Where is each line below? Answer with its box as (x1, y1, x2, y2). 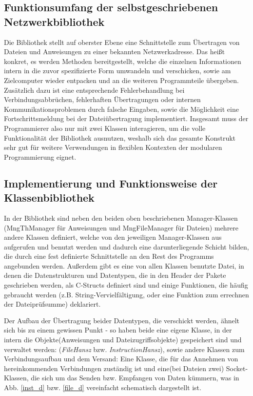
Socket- (226, 363, 248, 373)
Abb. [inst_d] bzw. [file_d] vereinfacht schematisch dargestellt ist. (4, 382, 201, 392)
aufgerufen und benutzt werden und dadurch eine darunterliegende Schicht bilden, (4, 241, 249, 251)
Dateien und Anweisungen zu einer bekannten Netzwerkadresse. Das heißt (4, 46, 225, 57)
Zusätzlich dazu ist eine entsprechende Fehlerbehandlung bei (4, 84, 185, 95)
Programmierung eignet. (4, 151, 77, 162)
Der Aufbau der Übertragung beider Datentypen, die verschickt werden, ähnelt (4, 315, 239, 325)
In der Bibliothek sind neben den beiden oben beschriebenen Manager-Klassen (4, 212, 238, 223)
